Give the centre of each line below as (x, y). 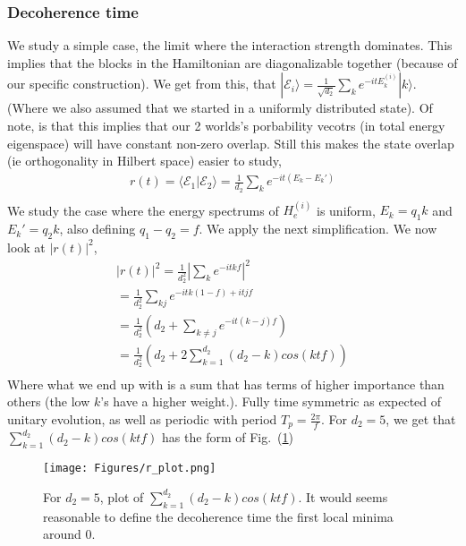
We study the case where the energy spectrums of (143, 210)
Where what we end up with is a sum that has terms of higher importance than (226, 384)
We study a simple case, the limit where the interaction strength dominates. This (230, 45)
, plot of (122, 496)
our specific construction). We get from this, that (142, 84)
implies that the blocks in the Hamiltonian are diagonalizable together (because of (233, 62)
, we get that (421, 419)
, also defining (97, 229)
